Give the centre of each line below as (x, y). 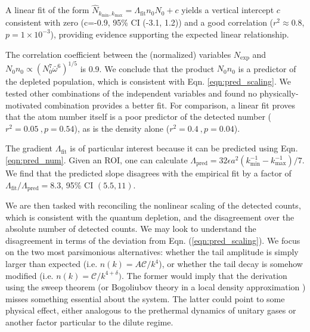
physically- (279, 93)
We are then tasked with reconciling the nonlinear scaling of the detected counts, (153, 205)
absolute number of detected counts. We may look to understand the (131, 229)
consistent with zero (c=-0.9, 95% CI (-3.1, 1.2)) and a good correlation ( (139, 22)
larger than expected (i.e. (52, 264)
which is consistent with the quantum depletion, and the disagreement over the (150, 217)
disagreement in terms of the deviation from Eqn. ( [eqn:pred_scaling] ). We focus (153, 240)
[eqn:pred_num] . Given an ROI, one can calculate (97, 160)
